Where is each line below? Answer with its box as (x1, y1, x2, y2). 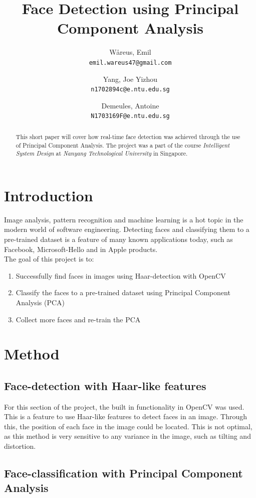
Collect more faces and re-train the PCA (16, 314, 141, 324)
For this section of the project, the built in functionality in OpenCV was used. (4, 401, 244, 412)
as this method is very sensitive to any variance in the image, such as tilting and (4, 431, 251, 441)
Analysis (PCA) (16, 297, 65, 307)
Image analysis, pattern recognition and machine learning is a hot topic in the (4, 214, 243, 224)
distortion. (4, 441, 36, 451)
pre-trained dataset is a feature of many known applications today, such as (4, 233, 233, 244)
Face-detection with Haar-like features (4, 378, 206, 393)
